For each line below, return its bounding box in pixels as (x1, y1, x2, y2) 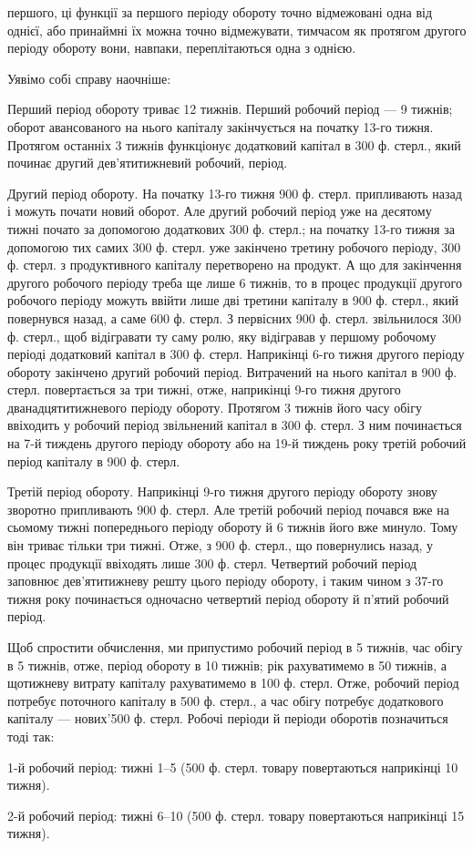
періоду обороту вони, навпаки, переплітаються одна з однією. (7, 38, 356, 57)
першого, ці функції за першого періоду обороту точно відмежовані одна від (7, 3, 433, 21)
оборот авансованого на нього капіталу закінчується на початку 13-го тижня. (7, 117, 434, 136)
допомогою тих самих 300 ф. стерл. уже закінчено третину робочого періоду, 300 (7, 237, 461, 256)
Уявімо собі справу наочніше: (7, 68, 171, 87)
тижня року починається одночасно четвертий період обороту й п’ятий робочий (7, 588, 449, 608)
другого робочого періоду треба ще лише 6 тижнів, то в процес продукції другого (7, 272, 462, 292)
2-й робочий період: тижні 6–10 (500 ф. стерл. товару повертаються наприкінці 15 (7, 805, 465, 824)
